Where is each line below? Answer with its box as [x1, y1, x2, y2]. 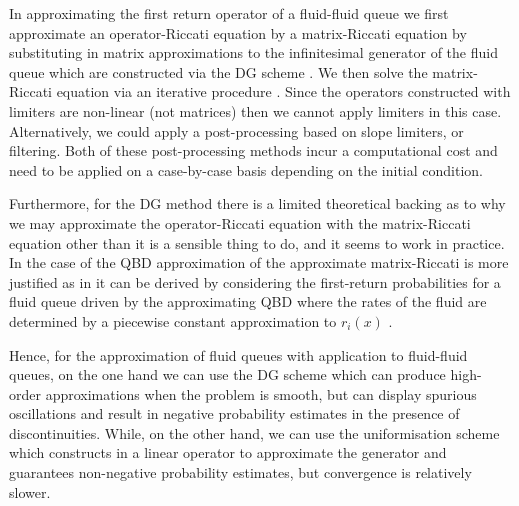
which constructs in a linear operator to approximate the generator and [9, 442, 447, 463]
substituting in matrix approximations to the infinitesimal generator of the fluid [9, 42, 498, 63]
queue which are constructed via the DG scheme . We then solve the [9, 61, 428, 82]
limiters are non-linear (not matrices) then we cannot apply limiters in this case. [9, 100, 502, 121]
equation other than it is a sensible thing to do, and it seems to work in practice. [9, 232, 505, 253]
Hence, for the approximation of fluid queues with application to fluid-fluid [9, 344, 468, 365]
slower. [9, 481, 51, 502]
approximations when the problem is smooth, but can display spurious [45, 383, 477, 404]
